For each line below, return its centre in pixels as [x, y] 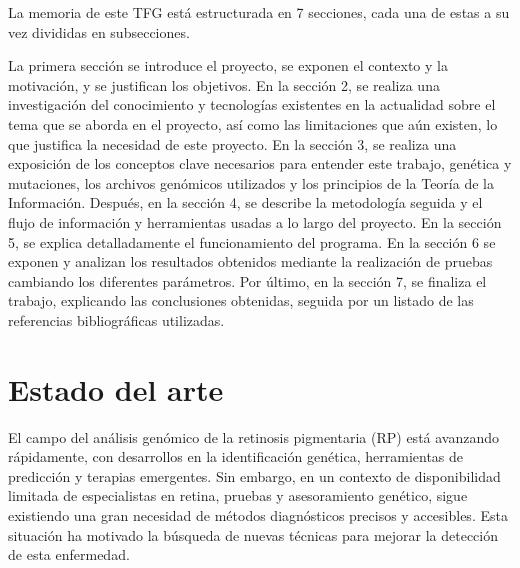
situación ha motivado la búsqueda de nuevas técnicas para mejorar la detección [253, 534]
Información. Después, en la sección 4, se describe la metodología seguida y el [245, 202]
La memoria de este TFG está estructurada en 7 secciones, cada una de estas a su [259, 12]
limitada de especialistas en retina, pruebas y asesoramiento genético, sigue [238, 495]
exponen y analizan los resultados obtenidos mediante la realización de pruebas [250, 261]
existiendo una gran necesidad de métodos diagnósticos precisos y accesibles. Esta [258, 515]
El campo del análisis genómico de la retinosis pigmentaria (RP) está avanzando [254, 436]
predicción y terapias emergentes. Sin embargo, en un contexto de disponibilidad [254, 475]
